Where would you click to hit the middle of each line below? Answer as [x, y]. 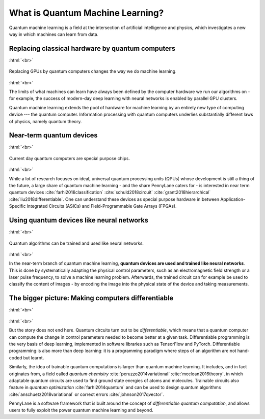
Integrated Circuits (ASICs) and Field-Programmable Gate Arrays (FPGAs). [102, 206]
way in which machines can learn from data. [54, 34]
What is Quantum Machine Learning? [86, 13]
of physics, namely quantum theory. [45, 121]
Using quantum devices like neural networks [79, 220]
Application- [233, 199]
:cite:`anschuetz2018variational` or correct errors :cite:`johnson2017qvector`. [87, 394]
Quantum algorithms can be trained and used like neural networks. [77, 243]
